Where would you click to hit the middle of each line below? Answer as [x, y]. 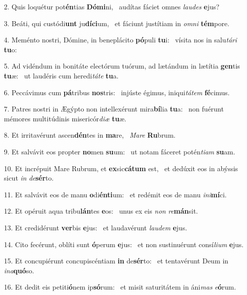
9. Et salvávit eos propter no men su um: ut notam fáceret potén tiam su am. [120, 151]
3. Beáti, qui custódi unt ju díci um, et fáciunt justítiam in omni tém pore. [117, 23]
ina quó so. [19, 270]
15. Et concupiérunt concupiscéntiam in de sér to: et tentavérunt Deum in [116, 261]
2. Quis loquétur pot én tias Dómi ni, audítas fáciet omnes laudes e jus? [112, 6]
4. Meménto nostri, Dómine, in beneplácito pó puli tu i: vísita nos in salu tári [121, 40]
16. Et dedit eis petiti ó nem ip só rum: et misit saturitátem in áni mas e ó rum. [120, 287]
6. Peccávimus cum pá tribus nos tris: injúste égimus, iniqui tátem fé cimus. [117, 92]
